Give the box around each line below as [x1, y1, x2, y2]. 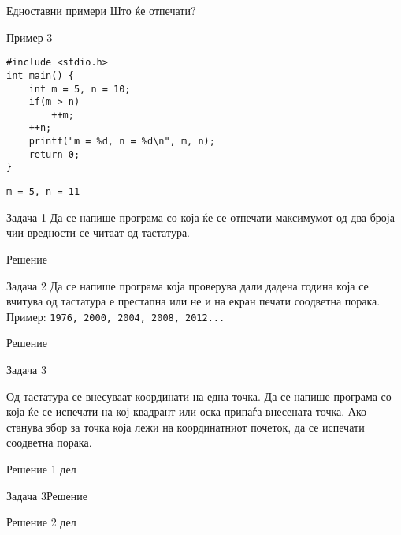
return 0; [28, 148, 80, 160]
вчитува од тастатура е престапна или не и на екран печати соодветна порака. [6, 293, 381, 309]
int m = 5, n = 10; [28, 83, 131, 95]
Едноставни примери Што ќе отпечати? [6, 2, 196, 18]
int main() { [6, 69, 74, 81]
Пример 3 [6, 28, 53, 45]
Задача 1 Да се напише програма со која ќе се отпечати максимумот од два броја [6, 208, 395, 225]
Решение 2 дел [6, 514, 76, 530]
